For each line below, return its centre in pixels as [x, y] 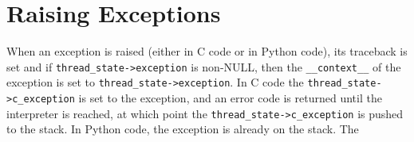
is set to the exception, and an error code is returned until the [230, 98]
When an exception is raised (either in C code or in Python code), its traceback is [207, 51]
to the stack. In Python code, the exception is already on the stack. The [183, 129]
